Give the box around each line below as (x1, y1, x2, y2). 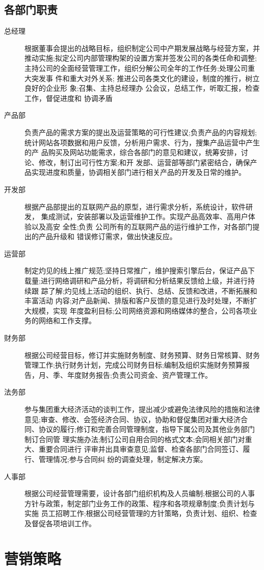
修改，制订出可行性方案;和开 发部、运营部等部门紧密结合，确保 (38, 157, 250, 167)
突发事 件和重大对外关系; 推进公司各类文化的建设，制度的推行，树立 (31, 72, 260, 83)
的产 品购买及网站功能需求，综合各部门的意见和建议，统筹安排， (24, 147, 241, 158)
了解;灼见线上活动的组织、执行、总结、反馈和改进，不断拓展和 (48, 285, 257, 296)
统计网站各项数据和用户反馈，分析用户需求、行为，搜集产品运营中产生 (24, 137, 260, 147)
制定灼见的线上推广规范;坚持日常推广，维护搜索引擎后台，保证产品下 (24, 265, 255, 276)
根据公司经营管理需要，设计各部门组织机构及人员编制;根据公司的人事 (24, 488, 255, 499)
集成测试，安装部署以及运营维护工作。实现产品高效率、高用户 (41, 211, 248, 222)
